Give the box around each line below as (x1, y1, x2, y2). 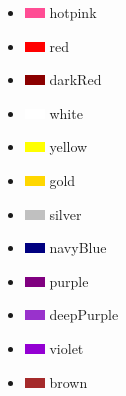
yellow (49, 136, 88, 157)
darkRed (49, 69, 102, 90)
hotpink (49, 2, 97, 22)
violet (49, 337, 84, 358)
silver (49, 203, 82, 224)
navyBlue (49, 237, 107, 258)
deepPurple (49, 304, 119, 325)
